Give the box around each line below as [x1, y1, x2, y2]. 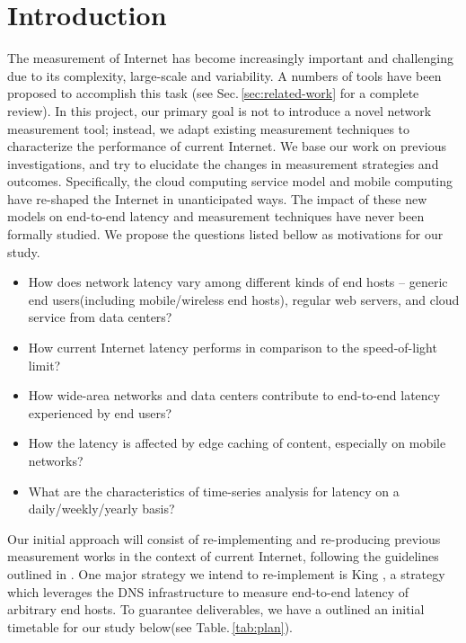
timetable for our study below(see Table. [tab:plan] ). [7, 617, 294, 636]
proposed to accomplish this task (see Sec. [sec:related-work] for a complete [7, 84, 419, 103]
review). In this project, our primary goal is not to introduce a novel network [7, 101, 432, 120]
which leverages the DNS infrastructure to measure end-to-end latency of [7, 582, 409, 601]
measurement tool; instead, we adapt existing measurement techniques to [7, 119, 410, 138]
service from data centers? [28, 308, 172, 326]
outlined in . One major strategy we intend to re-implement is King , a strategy [7, 564, 445, 583]
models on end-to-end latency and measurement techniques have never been [7, 207, 425, 226]
